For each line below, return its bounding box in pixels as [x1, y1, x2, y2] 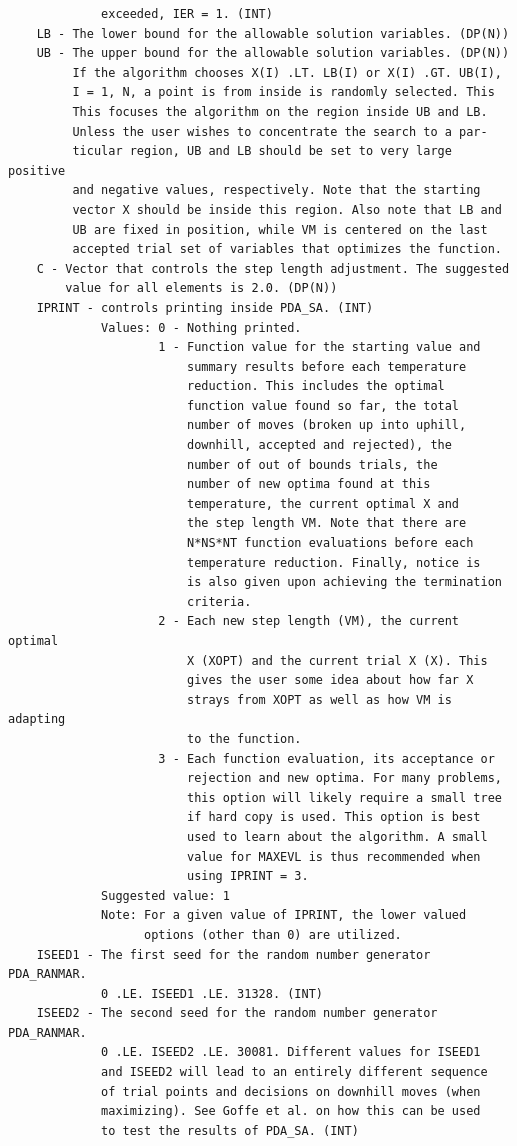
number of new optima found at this [186, 477, 431, 492]
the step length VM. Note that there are [186, 516, 467, 531]
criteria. [186, 594, 252, 609]
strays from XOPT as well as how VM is [186, 692, 452, 707]
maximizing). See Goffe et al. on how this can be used [101, 1104, 481, 1119]
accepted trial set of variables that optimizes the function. [72, 242, 502, 257]
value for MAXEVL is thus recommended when [186, 849, 481, 864]
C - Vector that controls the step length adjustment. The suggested [36, 261, 510, 276]
